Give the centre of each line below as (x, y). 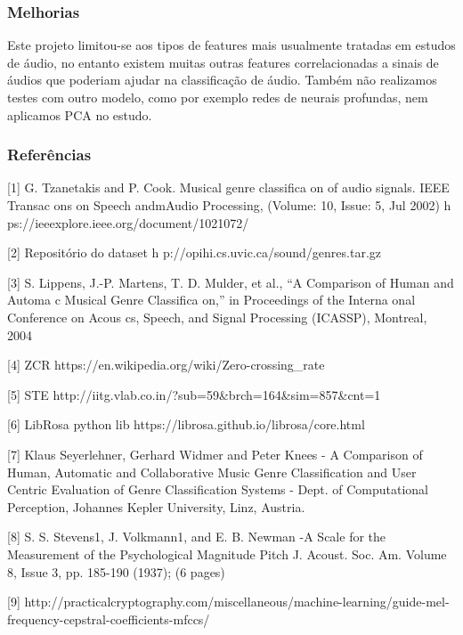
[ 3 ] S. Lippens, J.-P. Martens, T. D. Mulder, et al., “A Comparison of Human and (231, 282)
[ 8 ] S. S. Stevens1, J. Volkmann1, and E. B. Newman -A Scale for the (197, 537)
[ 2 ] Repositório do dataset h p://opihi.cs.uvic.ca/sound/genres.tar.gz (194, 252)
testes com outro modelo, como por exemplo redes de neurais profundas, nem (218, 97)
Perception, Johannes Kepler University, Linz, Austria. (156, 506)
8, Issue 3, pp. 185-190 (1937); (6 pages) (116, 571)
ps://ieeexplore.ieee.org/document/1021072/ (128, 222)
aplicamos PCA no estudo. (80, 114)
